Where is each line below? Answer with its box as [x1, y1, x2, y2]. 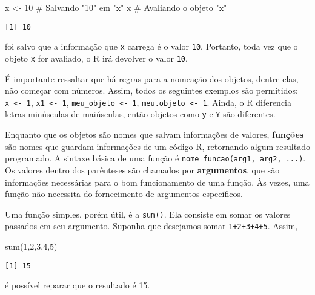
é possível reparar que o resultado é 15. [5, 279, 150, 291]
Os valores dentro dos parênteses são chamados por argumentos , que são [5, 163, 280, 176]
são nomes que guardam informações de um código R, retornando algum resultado [5, 140, 310, 152]
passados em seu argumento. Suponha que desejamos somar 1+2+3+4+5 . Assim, [5, 219, 298, 232]
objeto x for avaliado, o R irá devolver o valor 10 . [5, 51, 188, 64]
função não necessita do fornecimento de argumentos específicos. [5, 187, 243, 200]
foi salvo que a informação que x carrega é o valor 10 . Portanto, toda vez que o [5, 40, 298, 53]
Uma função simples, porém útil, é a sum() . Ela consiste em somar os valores [5, 207, 291, 220]
